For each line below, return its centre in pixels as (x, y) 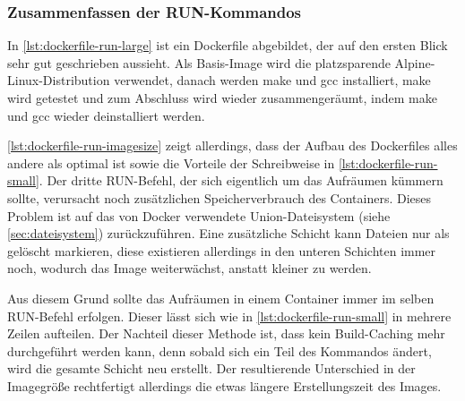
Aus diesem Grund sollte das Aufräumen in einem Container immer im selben (221, 298)
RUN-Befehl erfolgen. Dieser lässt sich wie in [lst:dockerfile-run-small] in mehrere (229, 316)
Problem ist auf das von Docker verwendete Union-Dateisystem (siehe (199, 215)
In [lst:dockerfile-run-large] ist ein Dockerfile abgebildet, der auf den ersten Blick (228, 45)
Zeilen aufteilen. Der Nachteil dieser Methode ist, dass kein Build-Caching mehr (226, 333)
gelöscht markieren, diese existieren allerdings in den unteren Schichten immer (222, 250)
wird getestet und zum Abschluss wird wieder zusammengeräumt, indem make (222, 98)
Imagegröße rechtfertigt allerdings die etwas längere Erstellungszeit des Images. (224, 385)
